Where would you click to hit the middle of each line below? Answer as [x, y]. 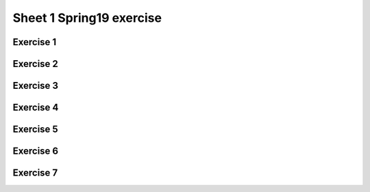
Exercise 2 [35, 64]
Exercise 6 [35, 151]
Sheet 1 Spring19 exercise [87, 18]
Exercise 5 [35, 129]
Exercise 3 [35, 86]
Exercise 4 [36, 108]
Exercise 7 [35, 173]
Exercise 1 [35, 42]
